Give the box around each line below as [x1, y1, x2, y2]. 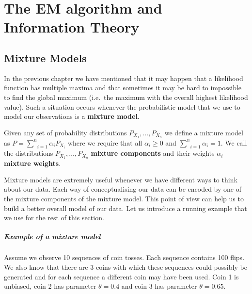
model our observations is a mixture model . [4, 111, 140, 121]
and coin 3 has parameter [121, 281, 197, 291]
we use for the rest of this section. [4, 212, 104, 223]
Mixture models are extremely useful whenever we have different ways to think [4, 174, 237, 184]
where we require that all [67, 137, 142, 147]
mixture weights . [4, 158, 61, 168]
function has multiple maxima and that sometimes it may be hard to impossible [4, 82, 242, 93]
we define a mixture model [164, 127, 243, 137]
